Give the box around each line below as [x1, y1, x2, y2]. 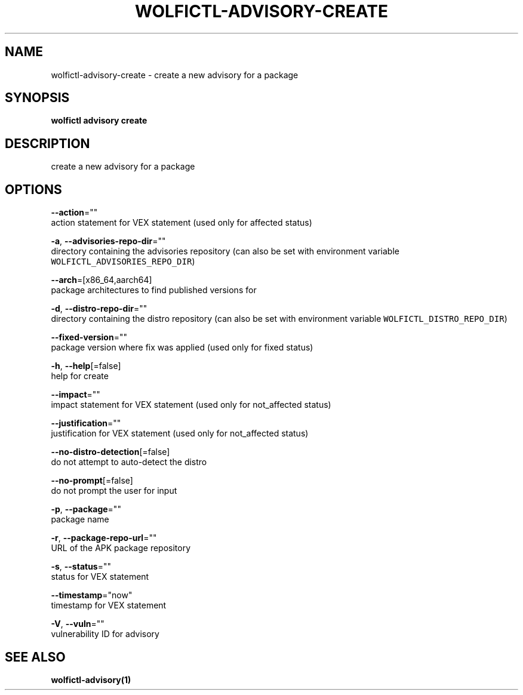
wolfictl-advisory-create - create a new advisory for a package [51, 69, 299, 80]
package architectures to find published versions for [51, 285, 257, 296]
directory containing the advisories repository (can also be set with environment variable [51, 246, 399, 257]
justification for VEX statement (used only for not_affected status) [51, 428, 309, 439]
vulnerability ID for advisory [51, 629, 159, 639]
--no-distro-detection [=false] [51, 447, 170, 457]
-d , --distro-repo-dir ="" [51, 303, 147, 314]
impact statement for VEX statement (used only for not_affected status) [51, 399, 331, 410]
